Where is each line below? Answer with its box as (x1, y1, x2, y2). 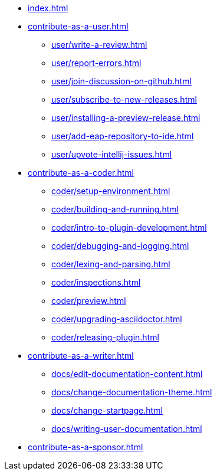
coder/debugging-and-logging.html (51, 241, 189, 251)
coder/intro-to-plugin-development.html (51, 222, 207, 232)
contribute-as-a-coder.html (28, 168, 134, 178)
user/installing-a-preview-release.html (51, 113, 200, 123)
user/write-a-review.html (51, 40, 147, 50)
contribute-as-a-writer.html (28, 350, 134, 361)
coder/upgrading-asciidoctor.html (51, 314, 182, 324)
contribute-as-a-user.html (28, 21, 129, 31)
